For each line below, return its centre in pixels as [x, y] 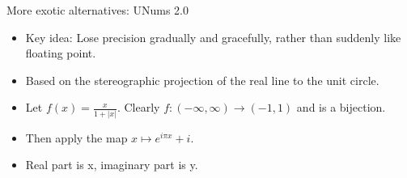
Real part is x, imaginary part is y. [112, 165]
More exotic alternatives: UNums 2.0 [98, 10]
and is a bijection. [341, 107]
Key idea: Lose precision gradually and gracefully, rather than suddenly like [213, 37]
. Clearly [138, 107]
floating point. [61, 53]
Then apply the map [76, 137]
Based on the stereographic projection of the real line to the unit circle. [202, 80]
